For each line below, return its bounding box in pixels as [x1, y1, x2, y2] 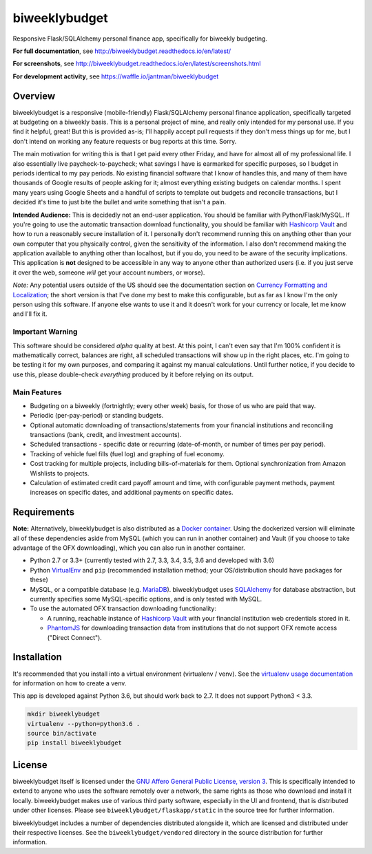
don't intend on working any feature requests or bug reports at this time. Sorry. [12, 137, 237, 145]
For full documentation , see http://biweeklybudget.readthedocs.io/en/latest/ [12, 47, 231, 55]
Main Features [12, 387, 62, 397]
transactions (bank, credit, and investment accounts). [30, 431, 182, 439]
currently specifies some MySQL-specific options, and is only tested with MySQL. [30, 595, 262, 604]
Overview [12, 90, 56, 102]
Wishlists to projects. [30, 469, 90, 478]
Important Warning [12, 327, 78, 337]
